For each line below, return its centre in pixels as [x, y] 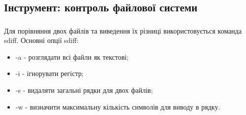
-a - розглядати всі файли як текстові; [72, 57]
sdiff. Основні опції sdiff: [41, 40]
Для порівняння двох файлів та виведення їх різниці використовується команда [123, 30]
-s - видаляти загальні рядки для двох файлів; [84, 90]
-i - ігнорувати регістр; [50, 73]
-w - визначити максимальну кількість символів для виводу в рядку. [118, 106]
